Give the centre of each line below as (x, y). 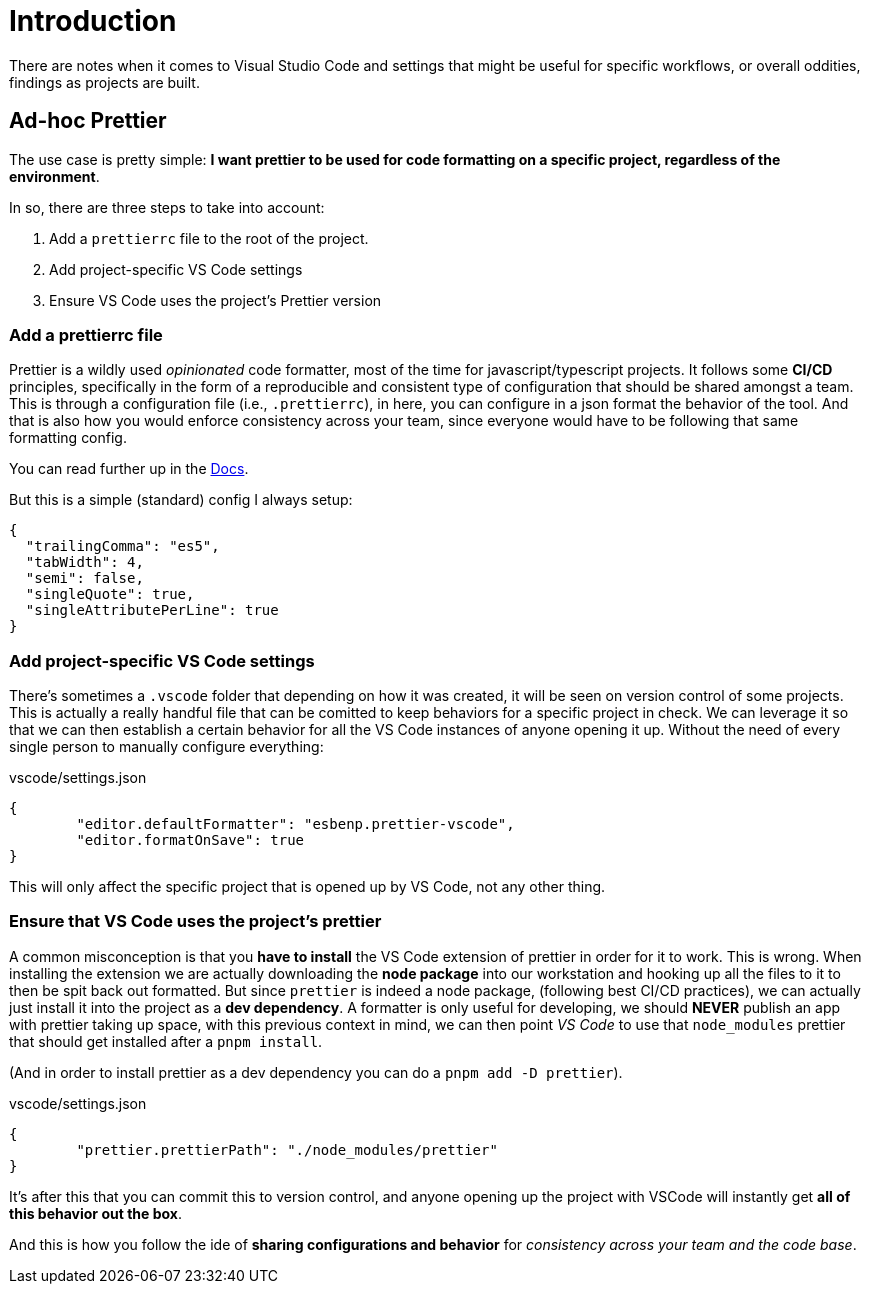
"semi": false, (84, 578)
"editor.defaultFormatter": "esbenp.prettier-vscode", (295, 824)
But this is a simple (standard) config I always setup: (181, 500)
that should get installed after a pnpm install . (166, 1041)
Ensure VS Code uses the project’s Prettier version (215, 300)
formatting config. (68, 438)
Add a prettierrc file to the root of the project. (209, 238)
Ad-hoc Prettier (88, 121)
